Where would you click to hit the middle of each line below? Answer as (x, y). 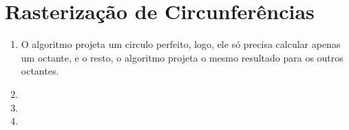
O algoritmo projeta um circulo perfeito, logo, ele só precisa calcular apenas (181, 44)
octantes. (40, 71)
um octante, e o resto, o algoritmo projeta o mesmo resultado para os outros (182, 57)
